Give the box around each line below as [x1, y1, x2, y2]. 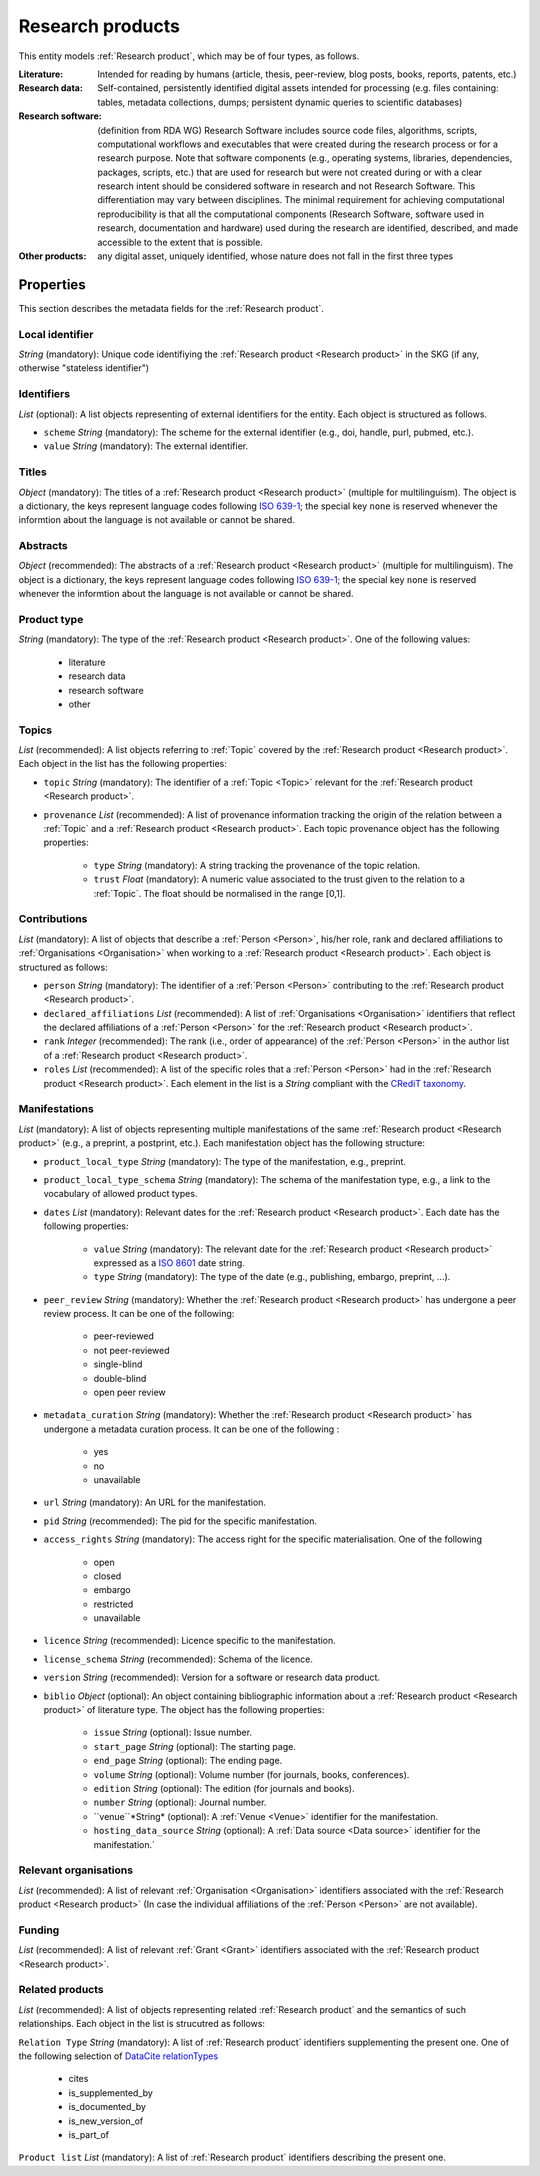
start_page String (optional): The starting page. [93, 1740, 297, 1752]
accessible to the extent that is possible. [97, 236, 264, 248]
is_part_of [68, 2128, 110, 2140]
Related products [18, 1983, 104, 1997]
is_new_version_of [68, 2115, 144, 2127]
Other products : [18, 250, 87, 262]
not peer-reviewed [93, 1344, 170, 1356]
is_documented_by [68, 2101, 147, 2113]
